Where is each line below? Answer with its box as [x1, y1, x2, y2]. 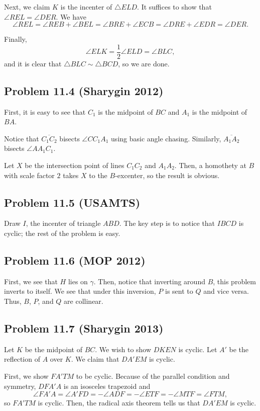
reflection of [4, 354, 40, 364]
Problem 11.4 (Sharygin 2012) [4, 83, 164, 98]
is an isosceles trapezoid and [63, 380, 151, 391]
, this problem [213, 276, 256, 286]
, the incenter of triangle [26, 218, 101, 228]
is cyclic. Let [178, 344, 217, 354]
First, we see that [4, 276, 58, 286]
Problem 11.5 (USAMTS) [4, 194, 141, 210]
